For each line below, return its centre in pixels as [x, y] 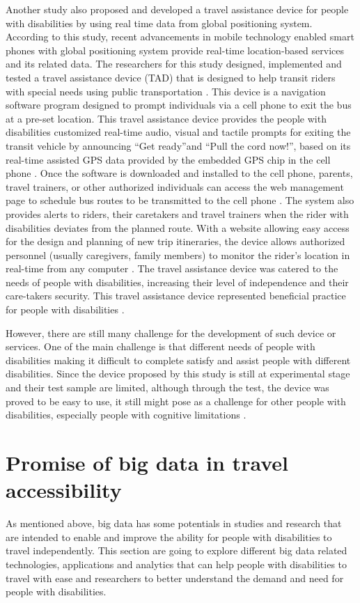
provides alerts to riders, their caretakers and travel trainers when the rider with [177, 213]
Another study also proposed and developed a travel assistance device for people [177, 9]
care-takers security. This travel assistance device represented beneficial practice [176, 296]
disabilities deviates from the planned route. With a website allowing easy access [178, 227]
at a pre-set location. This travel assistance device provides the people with [166, 118]
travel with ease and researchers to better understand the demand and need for [175, 578]
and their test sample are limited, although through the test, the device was [167, 387]
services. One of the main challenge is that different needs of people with [161, 346]
